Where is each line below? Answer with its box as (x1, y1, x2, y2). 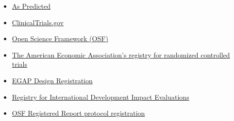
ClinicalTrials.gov (12, 17, 64, 27)
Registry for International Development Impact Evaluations (12, 91, 189, 102)
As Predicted (12, 1, 51, 11)
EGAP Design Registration (12, 75, 93, 85)
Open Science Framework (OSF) (12, 33, 108, 44)
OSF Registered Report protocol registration (12, 108, 145, 118)
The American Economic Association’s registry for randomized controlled (12, 49, 230, 60)
